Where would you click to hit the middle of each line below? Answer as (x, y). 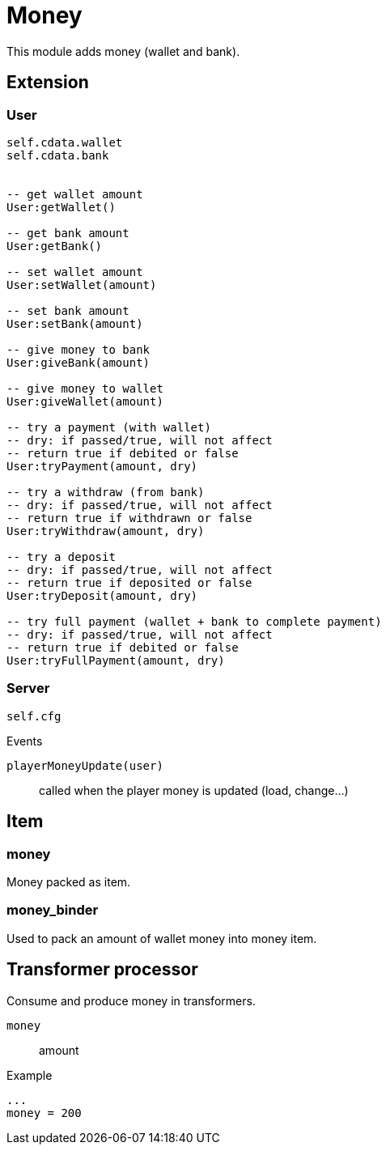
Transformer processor (102, 970)
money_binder (53, 910)
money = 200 (44, 1113)
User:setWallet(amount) (82, 285)
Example (30, 1075)
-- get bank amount (68, 233)
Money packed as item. (69, 881)
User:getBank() (55, 246)
